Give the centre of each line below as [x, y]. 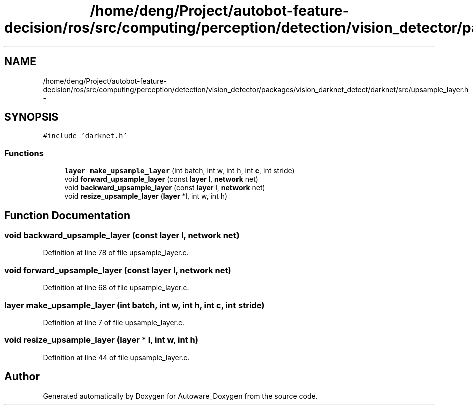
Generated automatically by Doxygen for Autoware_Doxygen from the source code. [180, 396]
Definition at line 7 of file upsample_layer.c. [114, 322]
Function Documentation [67, 215]
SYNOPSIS [31, 117]
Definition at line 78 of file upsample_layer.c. [116, 253]
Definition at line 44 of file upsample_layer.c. [116, 357]
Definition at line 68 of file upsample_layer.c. [116, 288]
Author [22, 377]
